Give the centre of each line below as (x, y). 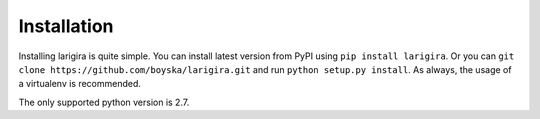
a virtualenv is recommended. (80, 84)
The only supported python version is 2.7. (104, 102)
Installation (66, 26)
